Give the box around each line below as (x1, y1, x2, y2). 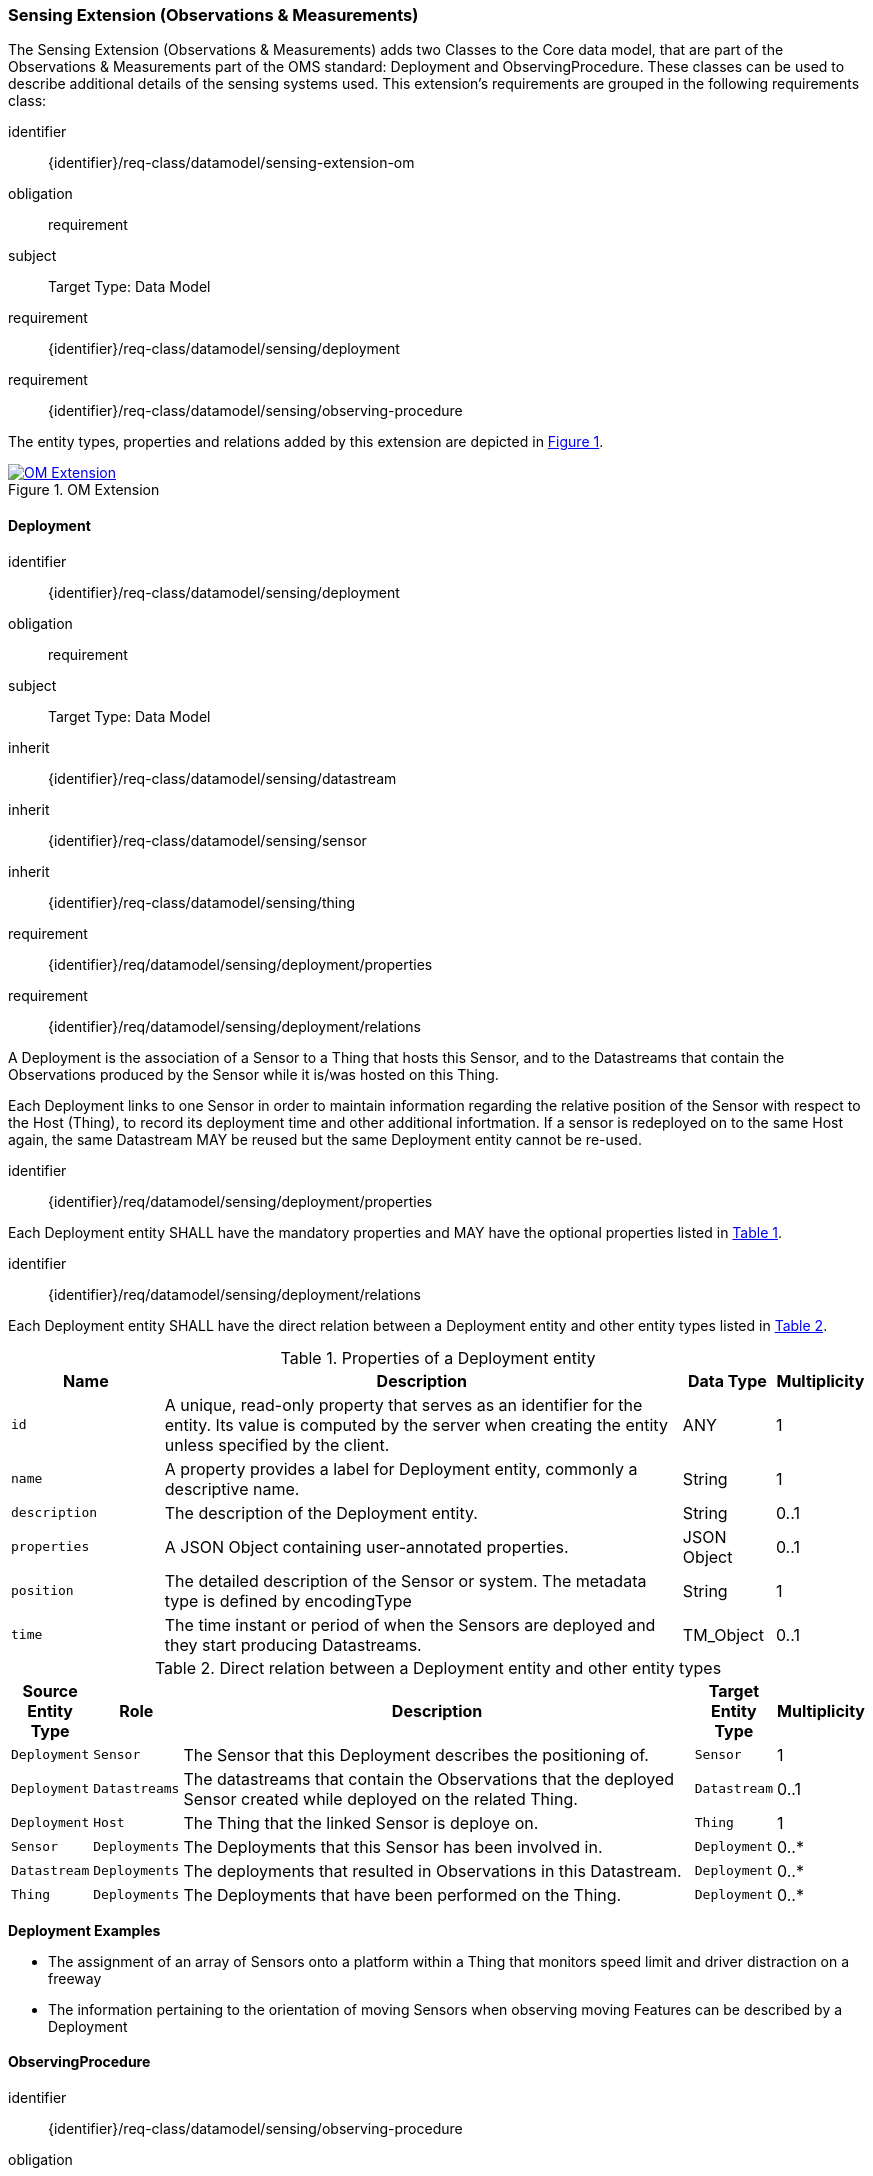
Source (22, 1680, 78, 1701)
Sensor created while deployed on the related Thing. (183, 1788, 578, 1809)
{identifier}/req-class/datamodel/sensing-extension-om (48, 154, 415, 172)
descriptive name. (164, 1478, 300, 1499)
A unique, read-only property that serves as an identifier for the (164, 1394, 643, 1415)
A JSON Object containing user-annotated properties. (164, 1536, 569, 1557)
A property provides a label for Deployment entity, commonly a (164, 1458, 638, 1479)
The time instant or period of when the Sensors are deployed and (164, 1614, 656, 1635)
